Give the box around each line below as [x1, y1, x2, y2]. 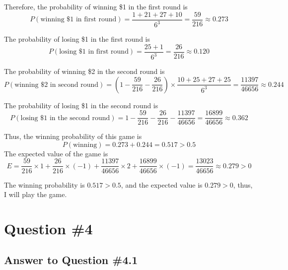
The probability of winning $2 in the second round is [4, 66, 165, 76]
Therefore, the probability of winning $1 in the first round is [4, 1, 188, 11]
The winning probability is [4, 179, 85, 190]
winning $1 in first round [40, 16, 117, 23]
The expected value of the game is [4, 148, 108, 158]
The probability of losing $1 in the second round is [4, 100, 158, 110]
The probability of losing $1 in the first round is [4, 34, 150, 44]
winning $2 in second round [14, 81, 99, 88]
